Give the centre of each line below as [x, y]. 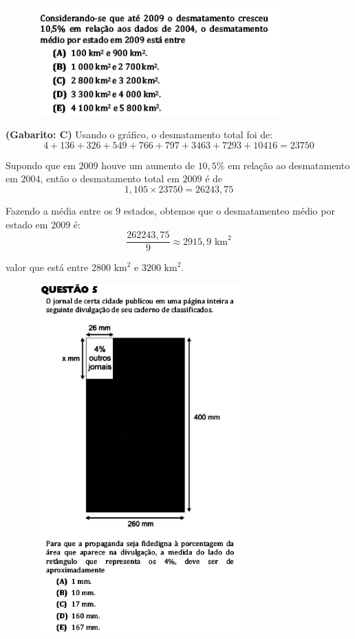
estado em [27, 224]
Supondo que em [41, 165]
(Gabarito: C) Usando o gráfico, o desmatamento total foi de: [139, 134]
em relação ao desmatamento [289, 165]
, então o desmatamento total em [110, 178]
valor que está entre [47, 267]
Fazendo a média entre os [59, 210]
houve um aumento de [148, 165]
